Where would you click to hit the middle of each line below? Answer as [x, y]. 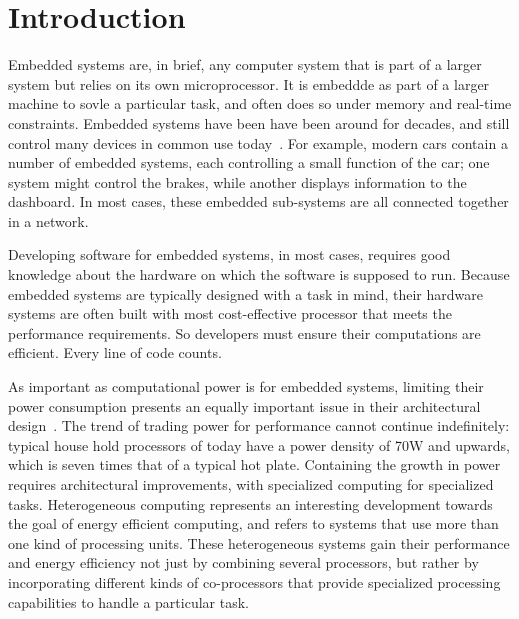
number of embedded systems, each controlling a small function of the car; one [249, 162]
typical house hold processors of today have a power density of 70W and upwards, [259, 444]
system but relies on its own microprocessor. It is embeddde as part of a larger [249, 83]
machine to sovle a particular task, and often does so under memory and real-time [260, 103]
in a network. [48, 220]
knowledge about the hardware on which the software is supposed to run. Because [259, 274]
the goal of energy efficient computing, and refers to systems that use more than [253, 523]
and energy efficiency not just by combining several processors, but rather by [243, 562]
